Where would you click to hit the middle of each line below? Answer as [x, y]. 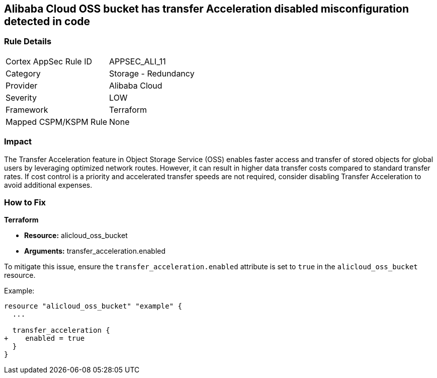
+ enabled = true [45, 338]
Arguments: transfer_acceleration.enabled [95, 251]
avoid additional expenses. [48, 185]
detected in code [47, 21]
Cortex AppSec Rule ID [49, 61]
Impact [18, 142]
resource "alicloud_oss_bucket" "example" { [93, 306]
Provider [22, 85]
